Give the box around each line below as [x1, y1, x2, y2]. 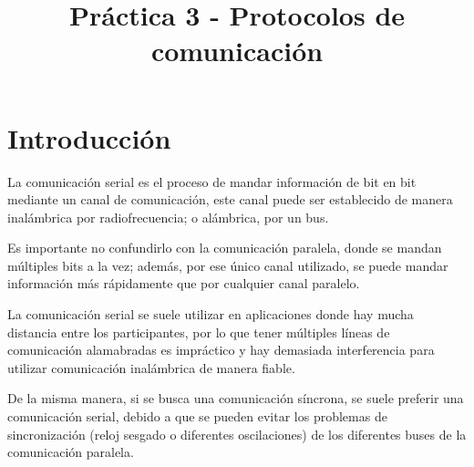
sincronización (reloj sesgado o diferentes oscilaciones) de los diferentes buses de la [7, 424, 467, 443]
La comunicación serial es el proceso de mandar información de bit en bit [7, 171, 417, 191]
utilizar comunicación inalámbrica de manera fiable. [7, 358, 295, 377]
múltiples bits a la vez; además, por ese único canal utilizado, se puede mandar [7, 255, 448, 275]
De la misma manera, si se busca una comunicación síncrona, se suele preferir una [7, 389, 464, 408]
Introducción [7, 119, 171, 156]
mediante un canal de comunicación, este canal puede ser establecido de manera [7, 190, 453, 209]
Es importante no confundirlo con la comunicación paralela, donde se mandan [7, 238, 442, 257]
